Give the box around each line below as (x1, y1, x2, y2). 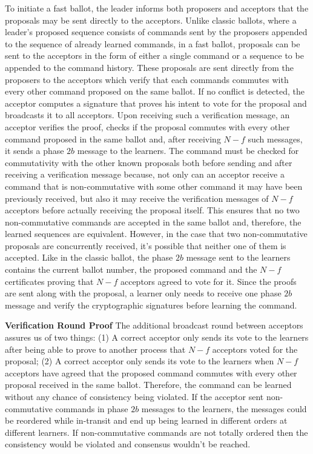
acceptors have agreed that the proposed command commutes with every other (5, 366, 297, 379)
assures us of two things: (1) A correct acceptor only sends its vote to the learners (5, 331, 309, 344)
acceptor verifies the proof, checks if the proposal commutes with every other (5, 120, 290, 133)
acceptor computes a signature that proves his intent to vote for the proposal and (5, 96, 307, 109)
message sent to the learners (186, 251, 291, 264)
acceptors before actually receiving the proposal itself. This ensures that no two (5, 204, 300, 216)
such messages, (248, 132, 303, 145)
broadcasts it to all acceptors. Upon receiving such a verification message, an (5, 108, 290, 121)
